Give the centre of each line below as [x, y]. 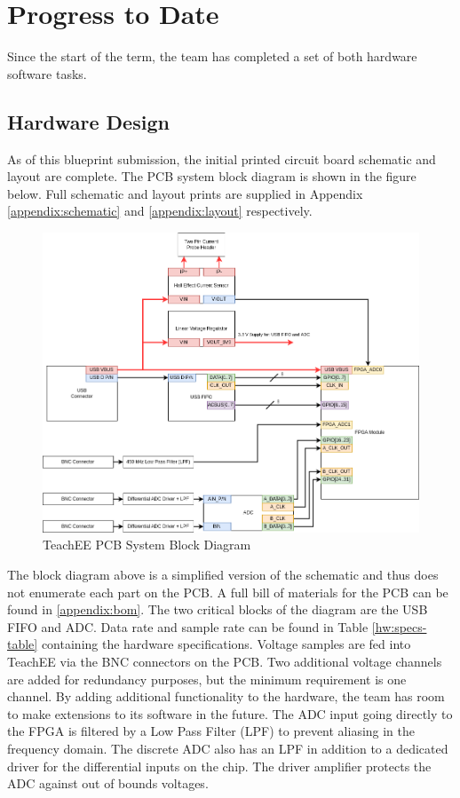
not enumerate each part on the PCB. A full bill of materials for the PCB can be [228, 592]
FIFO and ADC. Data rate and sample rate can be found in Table [188, 626]
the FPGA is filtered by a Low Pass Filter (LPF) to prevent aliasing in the [211, 731]
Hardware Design [88, 121]
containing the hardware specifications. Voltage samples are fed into [226, 644]
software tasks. [47, 73]
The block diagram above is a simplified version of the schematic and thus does [223, 575]
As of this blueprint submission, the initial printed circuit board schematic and [222, 158]
